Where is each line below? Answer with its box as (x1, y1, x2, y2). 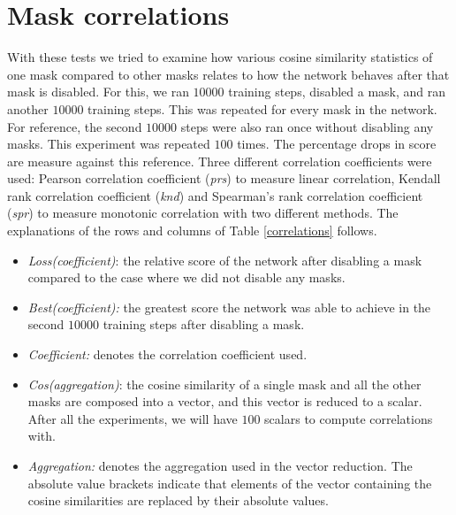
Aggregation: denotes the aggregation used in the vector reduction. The (27, 457, 413, 474)
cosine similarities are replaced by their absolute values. (27, 491, 329, 510)
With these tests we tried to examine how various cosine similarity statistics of (7, 48, 433, 66)
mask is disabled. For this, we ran (7, 82, 189, 101)
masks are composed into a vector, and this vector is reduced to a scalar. (27, 392, 422, 411)
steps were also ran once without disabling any (180, 117, 434, 135)
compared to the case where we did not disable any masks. (27, 268, 346, 287)
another (7, 99, 49, 118)
